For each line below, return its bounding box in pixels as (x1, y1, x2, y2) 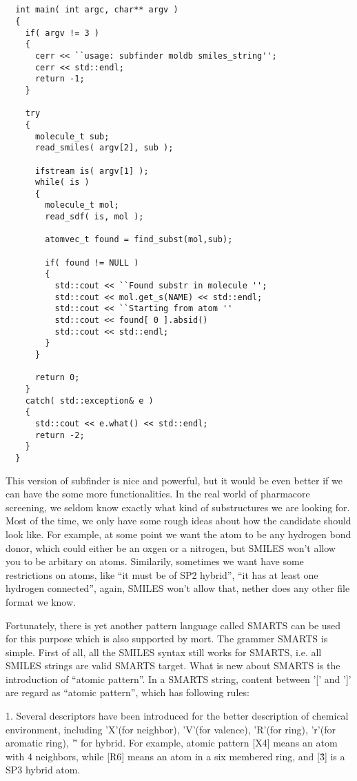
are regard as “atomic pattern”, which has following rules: (6, 685, 249, 700)
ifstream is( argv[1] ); (34, 166, 149, 176)
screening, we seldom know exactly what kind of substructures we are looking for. (6, 500, 350, 514)
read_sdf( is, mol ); (45, 212, 144, 222)
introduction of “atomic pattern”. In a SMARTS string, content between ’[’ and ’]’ (6, 671, 351, 686)
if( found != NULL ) (45, 257, 139, 268)
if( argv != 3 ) (25, 28, 100, 38)
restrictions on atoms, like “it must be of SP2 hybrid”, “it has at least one (6, 567, 318, 582)
